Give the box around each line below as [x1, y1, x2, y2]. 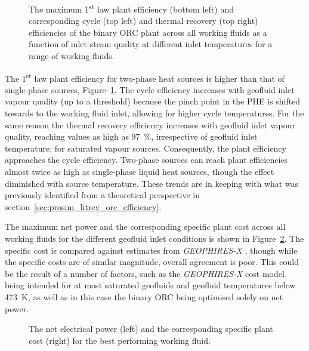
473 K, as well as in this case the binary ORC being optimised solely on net [5, 290, 283, 303]
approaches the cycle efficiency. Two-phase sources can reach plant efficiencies [5, 153, 288, 166]
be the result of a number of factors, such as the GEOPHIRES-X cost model [5, 267, 285, 279]
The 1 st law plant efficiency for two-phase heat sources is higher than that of [5, 70, 285, 84]
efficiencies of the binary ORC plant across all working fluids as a [29, 26, 267, 38]
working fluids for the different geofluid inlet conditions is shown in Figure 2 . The [5, 232, 304, 244]
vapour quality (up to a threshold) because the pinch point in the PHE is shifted [5, 95, 301, 107]
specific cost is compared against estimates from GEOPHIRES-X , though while [5, 244, 298, 256]
